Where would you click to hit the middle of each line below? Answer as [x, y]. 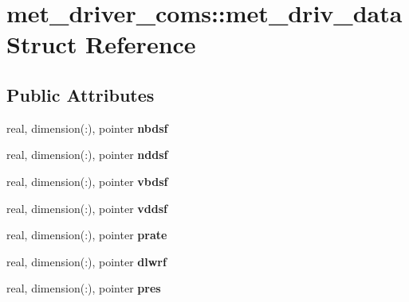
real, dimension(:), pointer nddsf [87, 155]
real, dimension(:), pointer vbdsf [87, 181]
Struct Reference [101, 44]
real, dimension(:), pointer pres [84, 288]
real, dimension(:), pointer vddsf [87, 208]
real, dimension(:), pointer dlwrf [87, 261]
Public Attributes [81, 94]
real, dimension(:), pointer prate [87, 235]
